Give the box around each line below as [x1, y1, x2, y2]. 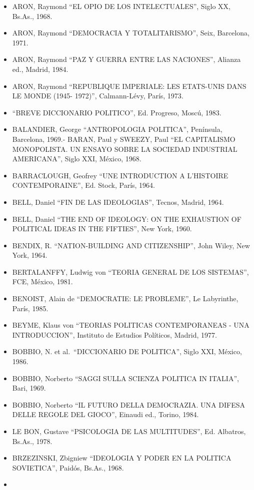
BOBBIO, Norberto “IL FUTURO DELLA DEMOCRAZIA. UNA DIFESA [12, 399, 245, 410]
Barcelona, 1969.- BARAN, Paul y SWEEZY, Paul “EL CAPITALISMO [12, 133, 235, 144]
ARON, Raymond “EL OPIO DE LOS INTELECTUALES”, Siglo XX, [12, 1, 230, 11]
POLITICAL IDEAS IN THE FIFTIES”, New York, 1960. [12, 223, 192, 234]
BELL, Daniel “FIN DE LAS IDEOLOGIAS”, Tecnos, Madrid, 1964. [12, 196, 224, 207]
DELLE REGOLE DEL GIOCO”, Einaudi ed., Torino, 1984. [12, 409, 199, 420]
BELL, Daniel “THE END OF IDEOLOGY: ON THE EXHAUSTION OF [12, 213, 241, 224]
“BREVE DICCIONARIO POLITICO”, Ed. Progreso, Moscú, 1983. [12, 107, 221, 117]
